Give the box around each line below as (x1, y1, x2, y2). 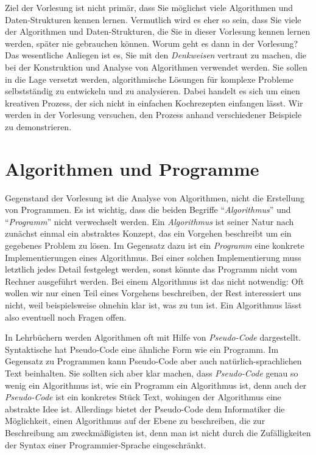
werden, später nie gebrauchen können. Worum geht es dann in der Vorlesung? (5, 36, 298, 49)
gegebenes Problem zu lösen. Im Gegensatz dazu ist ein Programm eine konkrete (5, 239, 304, 252)
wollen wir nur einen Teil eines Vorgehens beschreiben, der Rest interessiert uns (5, 287, 301, 299)
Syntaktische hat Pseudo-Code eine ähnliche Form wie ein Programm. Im (5, 342, 279, 355)
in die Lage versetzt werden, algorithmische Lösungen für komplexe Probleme (5, 72, 293, 85)
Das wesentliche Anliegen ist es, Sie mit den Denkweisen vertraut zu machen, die (5, 49, 307, 61)
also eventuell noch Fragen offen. (5, 310, 127, 323)
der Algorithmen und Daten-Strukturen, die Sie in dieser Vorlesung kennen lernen (5, 25, 311, 38)
